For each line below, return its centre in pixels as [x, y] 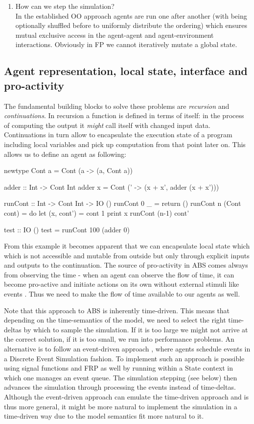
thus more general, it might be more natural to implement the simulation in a [121, 406]
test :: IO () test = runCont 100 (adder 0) [67, 229]
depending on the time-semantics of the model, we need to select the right [115, 320]
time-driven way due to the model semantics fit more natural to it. [104, 416]
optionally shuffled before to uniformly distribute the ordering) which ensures [131, 25]
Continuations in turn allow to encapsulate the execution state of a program [118, 135]
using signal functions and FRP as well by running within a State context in [119, 368]
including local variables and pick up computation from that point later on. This [125, 144]
